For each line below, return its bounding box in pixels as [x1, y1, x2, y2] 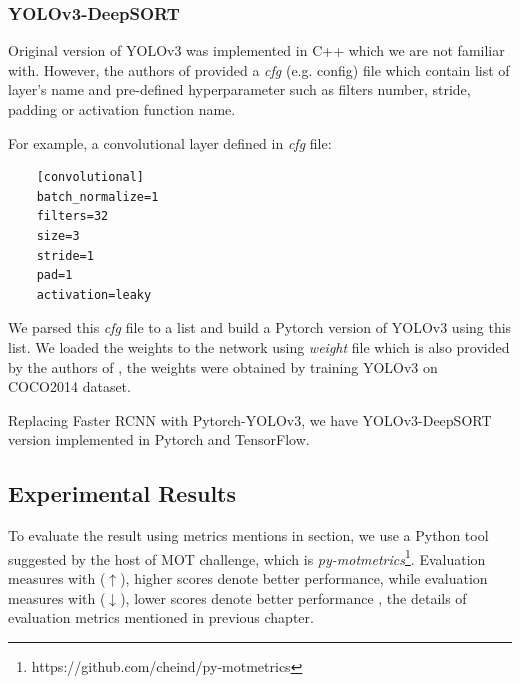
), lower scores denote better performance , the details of [120, 587, 467, 608]
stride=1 [36, 248, 94, 263]
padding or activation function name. [8, 99, 236, 119]
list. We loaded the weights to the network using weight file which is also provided [8, 336, 510, 357]
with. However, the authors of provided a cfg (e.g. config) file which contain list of [8, 59, 510, 80]
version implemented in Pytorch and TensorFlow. [8, 429, 310, 450]
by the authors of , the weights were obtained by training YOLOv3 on [8, 356, 438, 377]
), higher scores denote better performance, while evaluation [120, 567, 488, 588]
